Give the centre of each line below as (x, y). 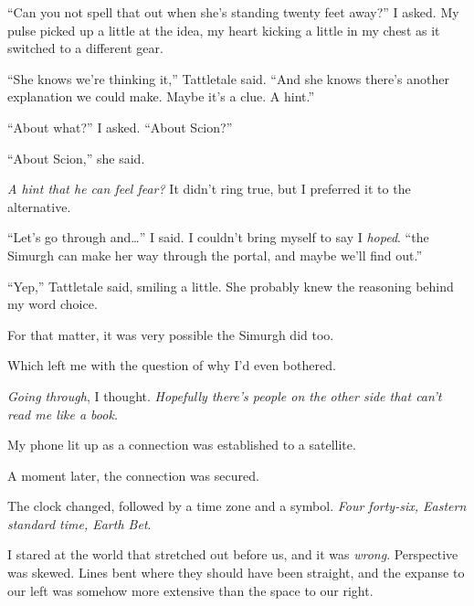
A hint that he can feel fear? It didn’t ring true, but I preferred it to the (209, 189)
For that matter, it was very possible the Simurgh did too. (171, 334)
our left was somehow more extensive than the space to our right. (190, 590)
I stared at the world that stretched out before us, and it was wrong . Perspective (233, 554)
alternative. (39, 206)
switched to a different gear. (85, 48)
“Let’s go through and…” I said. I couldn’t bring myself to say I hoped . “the (218, 237)
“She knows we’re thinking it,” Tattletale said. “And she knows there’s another (228, 78)
